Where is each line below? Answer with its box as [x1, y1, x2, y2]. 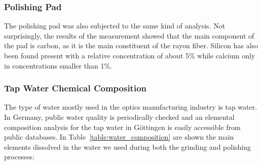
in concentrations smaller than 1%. [4, 60, 112, 71]
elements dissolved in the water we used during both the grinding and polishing [4, 141, 251, 152]
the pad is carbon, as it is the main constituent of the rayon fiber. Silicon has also [4, 40, 258, 51]
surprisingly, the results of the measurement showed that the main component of [4, 30, 254, 41]
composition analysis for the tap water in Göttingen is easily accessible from [4, 121, 241, 132]
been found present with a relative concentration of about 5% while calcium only [4, 50, 255, 60]
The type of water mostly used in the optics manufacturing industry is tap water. [4, 102, 257, 112]
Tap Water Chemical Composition [4, 82, 147, 94]
